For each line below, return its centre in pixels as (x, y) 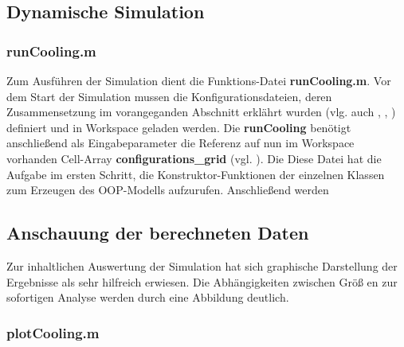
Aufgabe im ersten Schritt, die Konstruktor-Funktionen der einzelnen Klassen (196, 174)
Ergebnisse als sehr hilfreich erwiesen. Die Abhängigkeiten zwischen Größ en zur (202, 281)
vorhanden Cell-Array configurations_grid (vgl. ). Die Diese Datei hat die (194, 158)
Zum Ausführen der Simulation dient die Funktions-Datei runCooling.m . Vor (199, 80)
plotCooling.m (53, 332)
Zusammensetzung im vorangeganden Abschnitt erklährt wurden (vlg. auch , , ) (201, 112)
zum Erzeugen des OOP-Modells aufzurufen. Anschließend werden (168, 190)
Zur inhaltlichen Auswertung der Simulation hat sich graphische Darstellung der (202, 265)
